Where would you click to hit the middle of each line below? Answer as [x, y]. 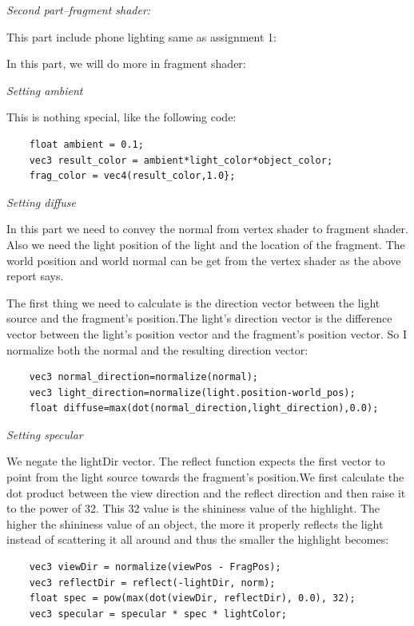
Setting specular [45, 434]
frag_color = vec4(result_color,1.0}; [132, 176]
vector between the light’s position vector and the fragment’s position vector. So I [207, 333]
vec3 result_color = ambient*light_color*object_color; [181, 160]
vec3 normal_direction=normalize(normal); [143, 377]
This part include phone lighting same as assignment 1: [141, 36]
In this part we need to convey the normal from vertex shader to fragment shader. [207, 229]
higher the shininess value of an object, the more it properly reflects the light [195, 523]
